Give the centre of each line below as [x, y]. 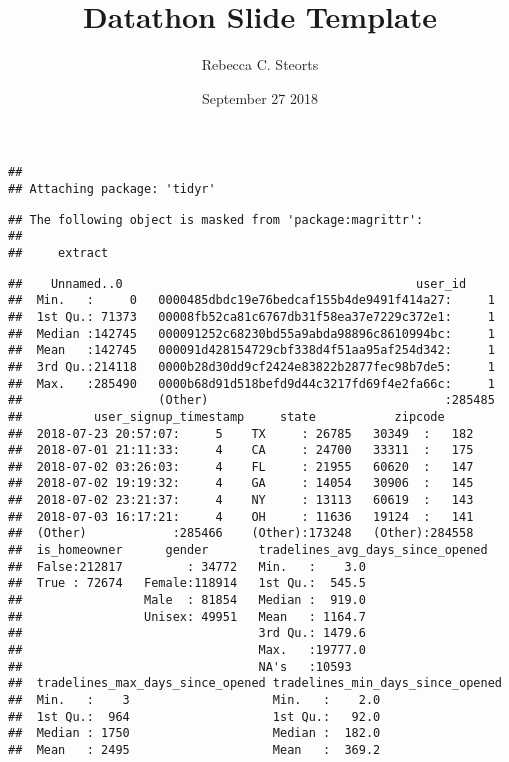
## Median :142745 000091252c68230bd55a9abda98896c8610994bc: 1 [251, 333]
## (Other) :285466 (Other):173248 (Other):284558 [241, 533]
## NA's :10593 [180, 666]
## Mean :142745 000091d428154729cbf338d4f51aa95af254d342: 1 [251, 350]
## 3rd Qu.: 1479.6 [187, 633]
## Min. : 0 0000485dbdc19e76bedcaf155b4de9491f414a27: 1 [251, 300]
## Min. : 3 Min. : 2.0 [194, 700]
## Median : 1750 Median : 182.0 [194, 733]
